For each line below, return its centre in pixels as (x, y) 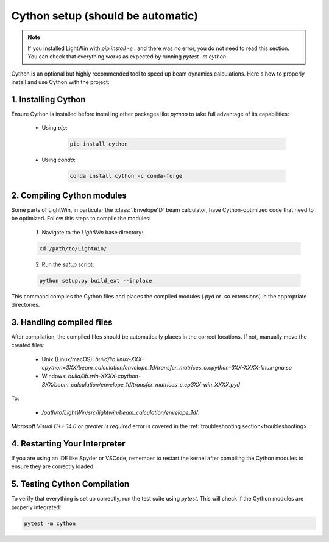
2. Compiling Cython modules (69, 195)
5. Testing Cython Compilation (70, 484)
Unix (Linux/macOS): (68, 359)
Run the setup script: (68, 264)
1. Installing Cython (48, 100)
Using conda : (58, 160)
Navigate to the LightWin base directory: (92, 232)
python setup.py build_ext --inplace (96, 280)
